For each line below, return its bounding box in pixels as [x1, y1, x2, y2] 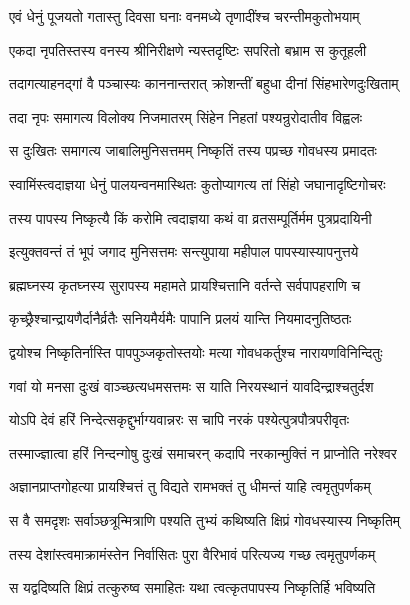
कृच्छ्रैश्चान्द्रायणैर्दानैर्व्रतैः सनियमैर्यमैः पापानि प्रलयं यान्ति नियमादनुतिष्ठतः [9, 308, 352, 329]
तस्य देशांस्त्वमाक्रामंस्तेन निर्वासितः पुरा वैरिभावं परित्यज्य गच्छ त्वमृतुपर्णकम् [9, 543, 376, 564]
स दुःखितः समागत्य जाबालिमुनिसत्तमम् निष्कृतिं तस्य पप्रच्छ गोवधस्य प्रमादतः [9, 140, 377, 161]
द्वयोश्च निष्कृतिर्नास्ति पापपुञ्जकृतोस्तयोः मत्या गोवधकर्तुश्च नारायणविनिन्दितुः [9, 341, 383, 362]
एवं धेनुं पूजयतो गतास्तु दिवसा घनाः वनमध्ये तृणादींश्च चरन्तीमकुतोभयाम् [9, 6, 360, 26]
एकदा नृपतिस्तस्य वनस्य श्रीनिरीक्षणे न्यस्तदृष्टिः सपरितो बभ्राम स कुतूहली [9, 39, 367, 60]
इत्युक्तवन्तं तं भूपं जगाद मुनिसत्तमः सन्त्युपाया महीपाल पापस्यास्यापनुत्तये [9, 241, 359, 262]
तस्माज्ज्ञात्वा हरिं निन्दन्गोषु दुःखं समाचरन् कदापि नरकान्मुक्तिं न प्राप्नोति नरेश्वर [9, 442, 397, 463]
